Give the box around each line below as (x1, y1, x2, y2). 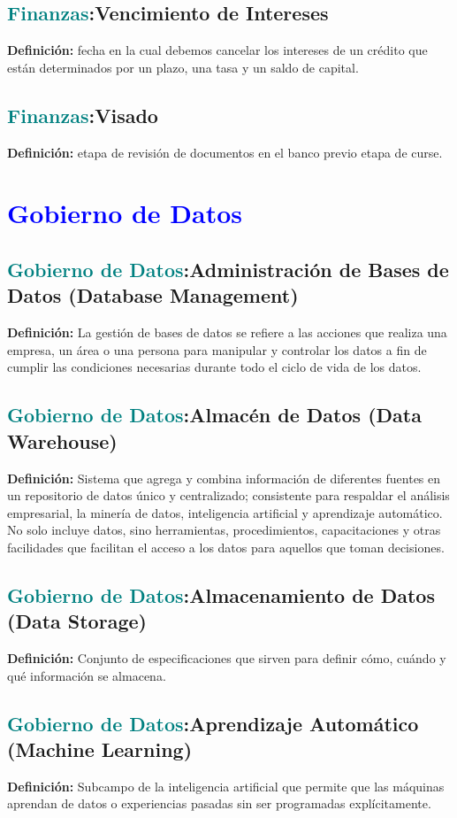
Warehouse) (7, 427, 118, 454)
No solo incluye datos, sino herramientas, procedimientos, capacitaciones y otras (7, 521, 441, 539)
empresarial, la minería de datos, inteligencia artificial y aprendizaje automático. (7, 503, 443, 521)
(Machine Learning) (7, 736, 193, 763)
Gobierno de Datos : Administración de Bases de (7, 255, 449, 282)
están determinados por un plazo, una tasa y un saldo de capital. (7, 58, 359, 76)
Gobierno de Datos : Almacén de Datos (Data (7, 401, 422, 428)
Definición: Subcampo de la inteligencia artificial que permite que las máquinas (7, 776, 445, 795)
